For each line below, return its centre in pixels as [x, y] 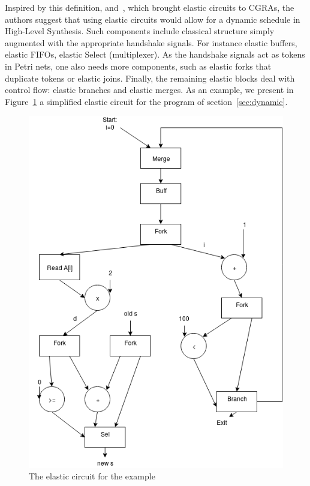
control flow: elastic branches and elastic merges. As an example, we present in [149, 90]
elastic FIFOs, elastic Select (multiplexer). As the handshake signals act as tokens [155, 54]
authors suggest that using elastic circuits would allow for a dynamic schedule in [153, 19]
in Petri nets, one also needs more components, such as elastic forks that [138, 66]
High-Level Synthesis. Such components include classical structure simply [140, 31]
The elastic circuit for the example [92, 476]
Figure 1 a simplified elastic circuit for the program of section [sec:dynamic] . [146, 101]
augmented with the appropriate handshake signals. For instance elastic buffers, [151, 42]
